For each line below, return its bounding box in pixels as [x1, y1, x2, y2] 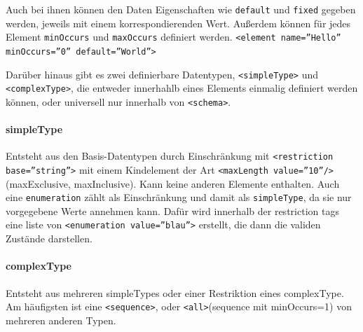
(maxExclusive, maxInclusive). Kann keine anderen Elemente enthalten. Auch [6, 176, 340, 191]
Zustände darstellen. [6, 231, 93, 246]
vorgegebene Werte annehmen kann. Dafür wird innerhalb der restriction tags [6, 203, 339, 218]
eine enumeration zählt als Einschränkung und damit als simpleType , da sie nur [6, 190, 352, 205]
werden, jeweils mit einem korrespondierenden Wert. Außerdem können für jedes [6, 15, 351, 30]
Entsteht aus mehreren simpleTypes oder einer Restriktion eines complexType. [6, 285, 344, 300]
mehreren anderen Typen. [6, 312, 116, 327]
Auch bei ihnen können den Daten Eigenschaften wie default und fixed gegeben [6, 2, 356, 16]
